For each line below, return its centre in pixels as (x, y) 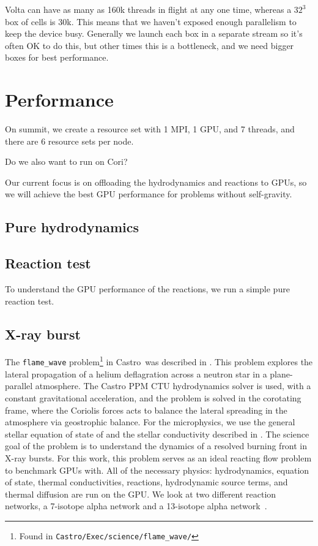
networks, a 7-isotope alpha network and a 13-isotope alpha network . (136, 506)
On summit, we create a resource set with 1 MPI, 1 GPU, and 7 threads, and (150, 129)
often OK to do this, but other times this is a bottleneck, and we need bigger (150, 45)
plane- (281, 373)
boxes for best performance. (57, 57)
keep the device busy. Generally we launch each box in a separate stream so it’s (154, 33)
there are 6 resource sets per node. (69, 141)
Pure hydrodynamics (72, 227)
